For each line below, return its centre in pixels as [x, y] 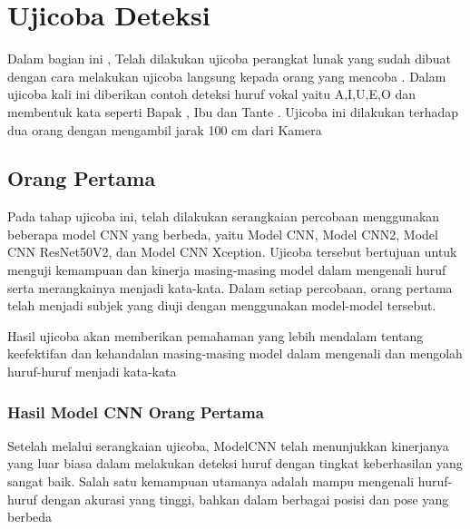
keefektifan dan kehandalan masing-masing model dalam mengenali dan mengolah [235, 353]
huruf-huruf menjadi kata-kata [92, 372]
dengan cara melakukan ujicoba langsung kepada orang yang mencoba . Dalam [227, 76]
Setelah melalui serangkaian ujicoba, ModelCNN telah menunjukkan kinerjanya [228, 445]
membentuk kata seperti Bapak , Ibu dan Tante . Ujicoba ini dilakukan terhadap [233, 111]
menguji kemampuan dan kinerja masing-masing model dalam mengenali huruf [227, 270]
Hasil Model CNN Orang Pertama [136, 411]
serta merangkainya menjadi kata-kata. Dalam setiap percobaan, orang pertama [230, 287]
